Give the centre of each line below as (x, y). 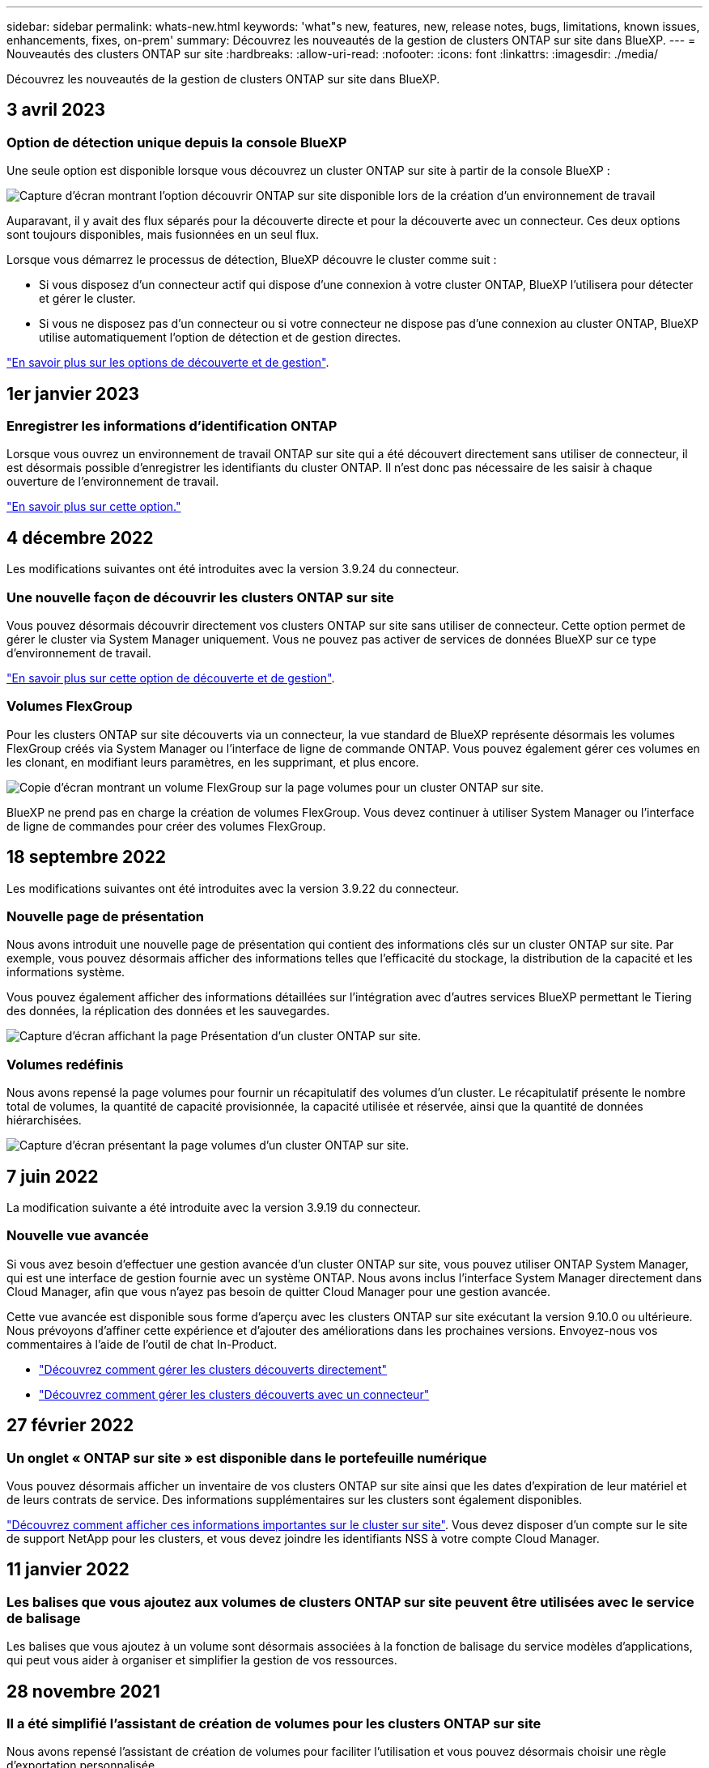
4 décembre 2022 (80, 538)
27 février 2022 (70, 1426)
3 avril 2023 (56, 110)
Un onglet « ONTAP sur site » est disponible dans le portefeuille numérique (247, 1458)
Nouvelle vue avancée (78, 1236)
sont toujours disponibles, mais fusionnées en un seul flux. (163, 235)
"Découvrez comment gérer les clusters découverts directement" (213, 1369)
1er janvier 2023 (73, 393)
